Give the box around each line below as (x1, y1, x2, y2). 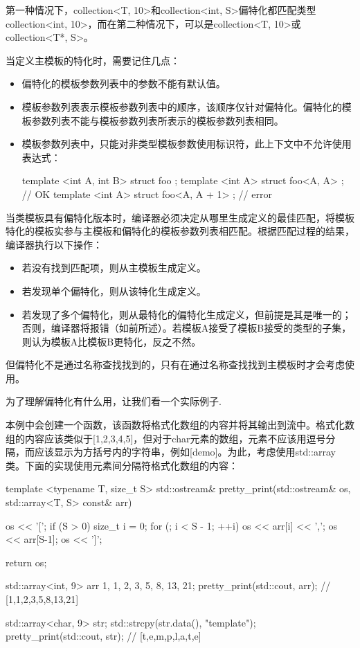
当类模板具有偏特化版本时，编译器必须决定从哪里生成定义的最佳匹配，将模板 (6, 210, 354, 224)
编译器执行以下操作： (6, 237, 102, 251)
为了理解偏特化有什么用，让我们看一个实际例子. (6, 394, 222, 408)
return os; (6, 555, 47, 569)
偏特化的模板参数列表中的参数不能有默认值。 (21, 76, 226, 91)
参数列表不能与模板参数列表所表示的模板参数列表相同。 (31, 113, 284, 127)
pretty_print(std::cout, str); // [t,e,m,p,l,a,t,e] (6, 629, 201, 643)
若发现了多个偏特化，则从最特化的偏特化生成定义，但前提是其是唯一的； (21, 307, 352, 321)
